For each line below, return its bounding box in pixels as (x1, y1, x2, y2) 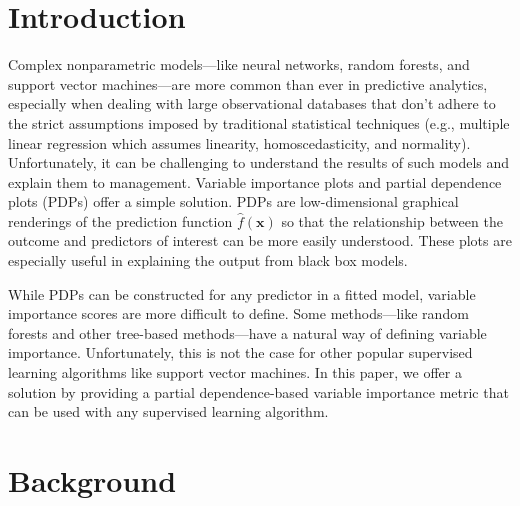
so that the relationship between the (281, 210, 503, 231)
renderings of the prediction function (8, 210, 233, 231)
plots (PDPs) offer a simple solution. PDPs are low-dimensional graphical (8, 191, 459, 212)
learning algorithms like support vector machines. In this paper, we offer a (8, 362, 462, 383)
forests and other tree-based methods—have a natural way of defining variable (8, 322, 487, 343)
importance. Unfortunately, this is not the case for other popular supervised (8, 342, 473, 363)
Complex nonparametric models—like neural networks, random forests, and (8, 54, 470, 75)
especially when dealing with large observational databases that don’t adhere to (8, 93, 496, 114)
